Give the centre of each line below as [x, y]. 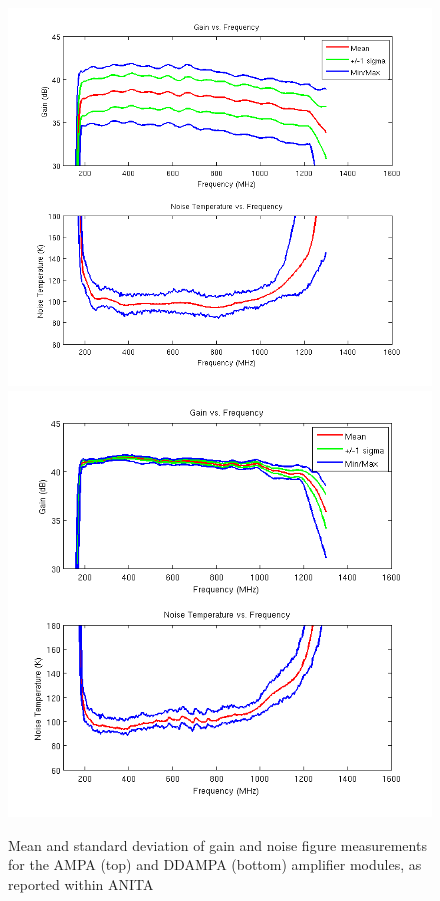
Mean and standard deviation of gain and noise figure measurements [217, 844]
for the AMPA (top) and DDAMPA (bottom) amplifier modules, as [215, 864]
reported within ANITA [81, 884]
